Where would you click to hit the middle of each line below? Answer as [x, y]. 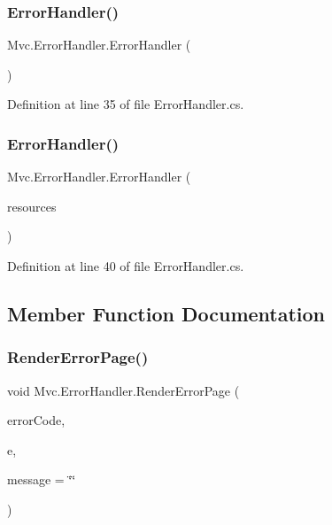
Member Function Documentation [166, 313]
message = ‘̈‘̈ [42, 479]
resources [32, 206]
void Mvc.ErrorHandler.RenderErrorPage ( [124, 390]
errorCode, [36, 420]
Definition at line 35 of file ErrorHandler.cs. [126, 104]
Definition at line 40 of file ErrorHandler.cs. [126, 266]
